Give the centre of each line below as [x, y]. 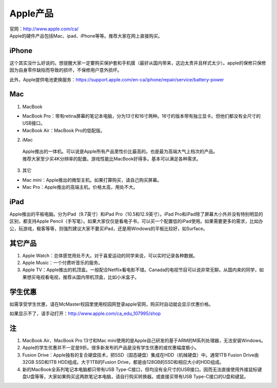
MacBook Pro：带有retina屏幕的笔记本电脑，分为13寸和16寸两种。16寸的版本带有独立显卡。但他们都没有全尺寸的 [142, 116]
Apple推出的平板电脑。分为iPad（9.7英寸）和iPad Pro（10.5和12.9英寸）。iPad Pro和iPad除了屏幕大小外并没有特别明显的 [136, 214]
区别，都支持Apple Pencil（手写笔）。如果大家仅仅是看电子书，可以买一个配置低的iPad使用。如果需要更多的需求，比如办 [136, 221]
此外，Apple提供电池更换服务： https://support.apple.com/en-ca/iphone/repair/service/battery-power [117, 79]
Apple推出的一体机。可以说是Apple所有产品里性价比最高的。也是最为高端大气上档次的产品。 [120, 151]
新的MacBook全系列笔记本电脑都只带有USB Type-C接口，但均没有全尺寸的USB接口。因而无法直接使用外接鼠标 [140, 369]
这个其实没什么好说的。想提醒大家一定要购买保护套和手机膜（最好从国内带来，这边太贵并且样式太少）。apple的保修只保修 [138, 63]
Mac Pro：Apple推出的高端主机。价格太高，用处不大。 [80, 187]
